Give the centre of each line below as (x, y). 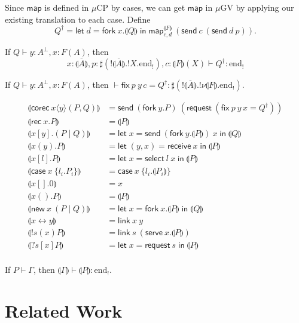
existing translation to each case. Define (78, 19)
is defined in (67, 7)
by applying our (265, 7)
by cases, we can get (148, 7)
